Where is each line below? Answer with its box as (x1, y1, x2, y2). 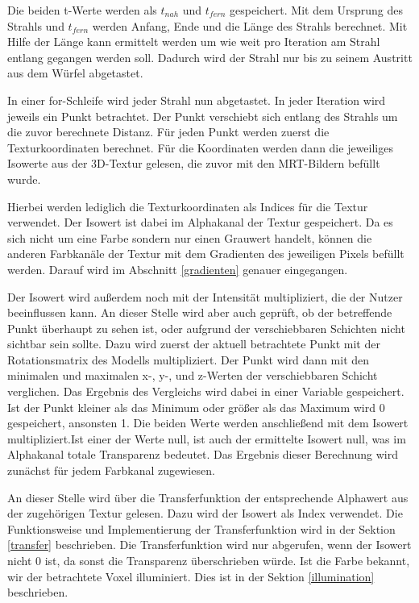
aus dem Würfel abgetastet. (7, 64, 143, 81)
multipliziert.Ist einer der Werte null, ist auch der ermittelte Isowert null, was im (7, 430, 406, 447)
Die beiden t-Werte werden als (7, 2, 157, 18)
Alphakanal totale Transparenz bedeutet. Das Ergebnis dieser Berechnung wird (7, 446, 398, 463)
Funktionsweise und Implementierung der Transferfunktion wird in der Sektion (7, 520, 396, 537)
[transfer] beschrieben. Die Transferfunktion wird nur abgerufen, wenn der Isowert (7, 536, 412, 553)
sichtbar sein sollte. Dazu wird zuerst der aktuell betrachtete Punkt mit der (7, 335, 380, 352)
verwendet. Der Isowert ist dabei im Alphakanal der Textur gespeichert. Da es (7, 214, 393, 231)
